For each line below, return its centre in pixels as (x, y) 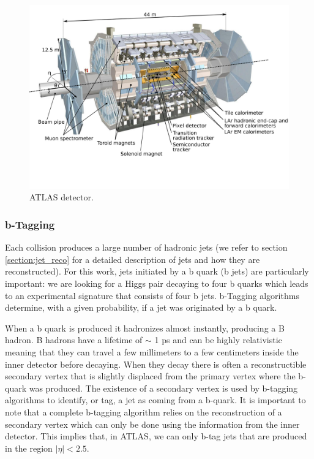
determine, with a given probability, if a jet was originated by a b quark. (141, 307)
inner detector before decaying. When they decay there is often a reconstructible (156, 364)
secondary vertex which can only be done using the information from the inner (152, 424)
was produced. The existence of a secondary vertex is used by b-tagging (163, 388)
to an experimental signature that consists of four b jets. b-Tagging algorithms (152, 295)
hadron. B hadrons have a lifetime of (74, 340)
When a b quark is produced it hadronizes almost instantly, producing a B (145, 328)
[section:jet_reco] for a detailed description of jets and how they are (133, 259)
